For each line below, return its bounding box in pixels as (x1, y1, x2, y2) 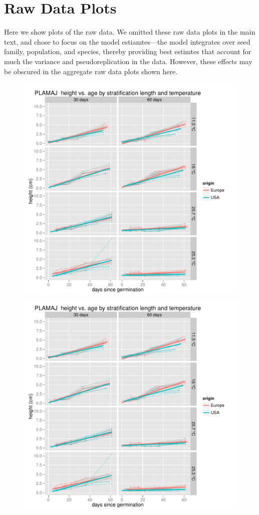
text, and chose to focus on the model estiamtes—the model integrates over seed (4, 36, 250, 47)
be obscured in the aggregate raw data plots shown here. (4, 66, 178, 76)
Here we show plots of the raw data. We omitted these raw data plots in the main (4, 27, 255, 37)
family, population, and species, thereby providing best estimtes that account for (4, 46, 251, 57)
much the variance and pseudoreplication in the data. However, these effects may (4, 56, 252, 66)
